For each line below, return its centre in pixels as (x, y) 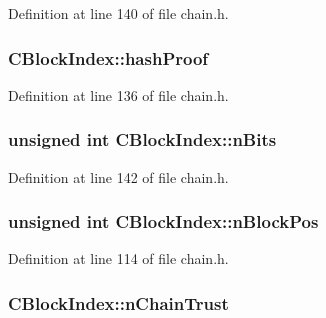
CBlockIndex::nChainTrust (118, 302)
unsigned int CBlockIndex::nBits (142, 139)
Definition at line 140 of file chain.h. (118, 13)
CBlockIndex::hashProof (108, 57)
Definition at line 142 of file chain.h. (118, 176)
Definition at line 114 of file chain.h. (118, 258)
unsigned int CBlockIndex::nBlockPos (163, 221)
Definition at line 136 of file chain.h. (118, 94)
